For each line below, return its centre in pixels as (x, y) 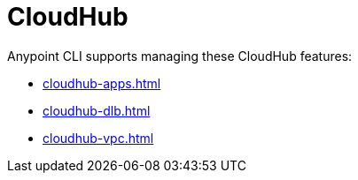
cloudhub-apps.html (102, 83)
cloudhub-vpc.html (98, 138)
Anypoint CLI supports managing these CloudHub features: (180, 56)
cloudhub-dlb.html (97, 110)
